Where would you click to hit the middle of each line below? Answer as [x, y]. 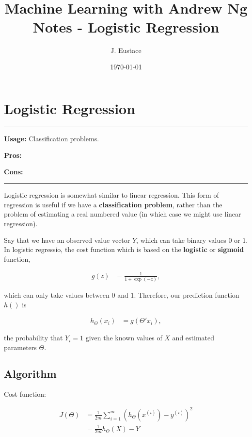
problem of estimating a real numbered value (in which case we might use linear [123, 214]
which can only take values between [57, 295]
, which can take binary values [181, 240]
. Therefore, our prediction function [187, 295]
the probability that [33, 338]
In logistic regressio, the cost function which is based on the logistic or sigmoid [124, 249]
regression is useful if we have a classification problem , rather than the [113, 204]
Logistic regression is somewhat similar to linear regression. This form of [111, 195]
